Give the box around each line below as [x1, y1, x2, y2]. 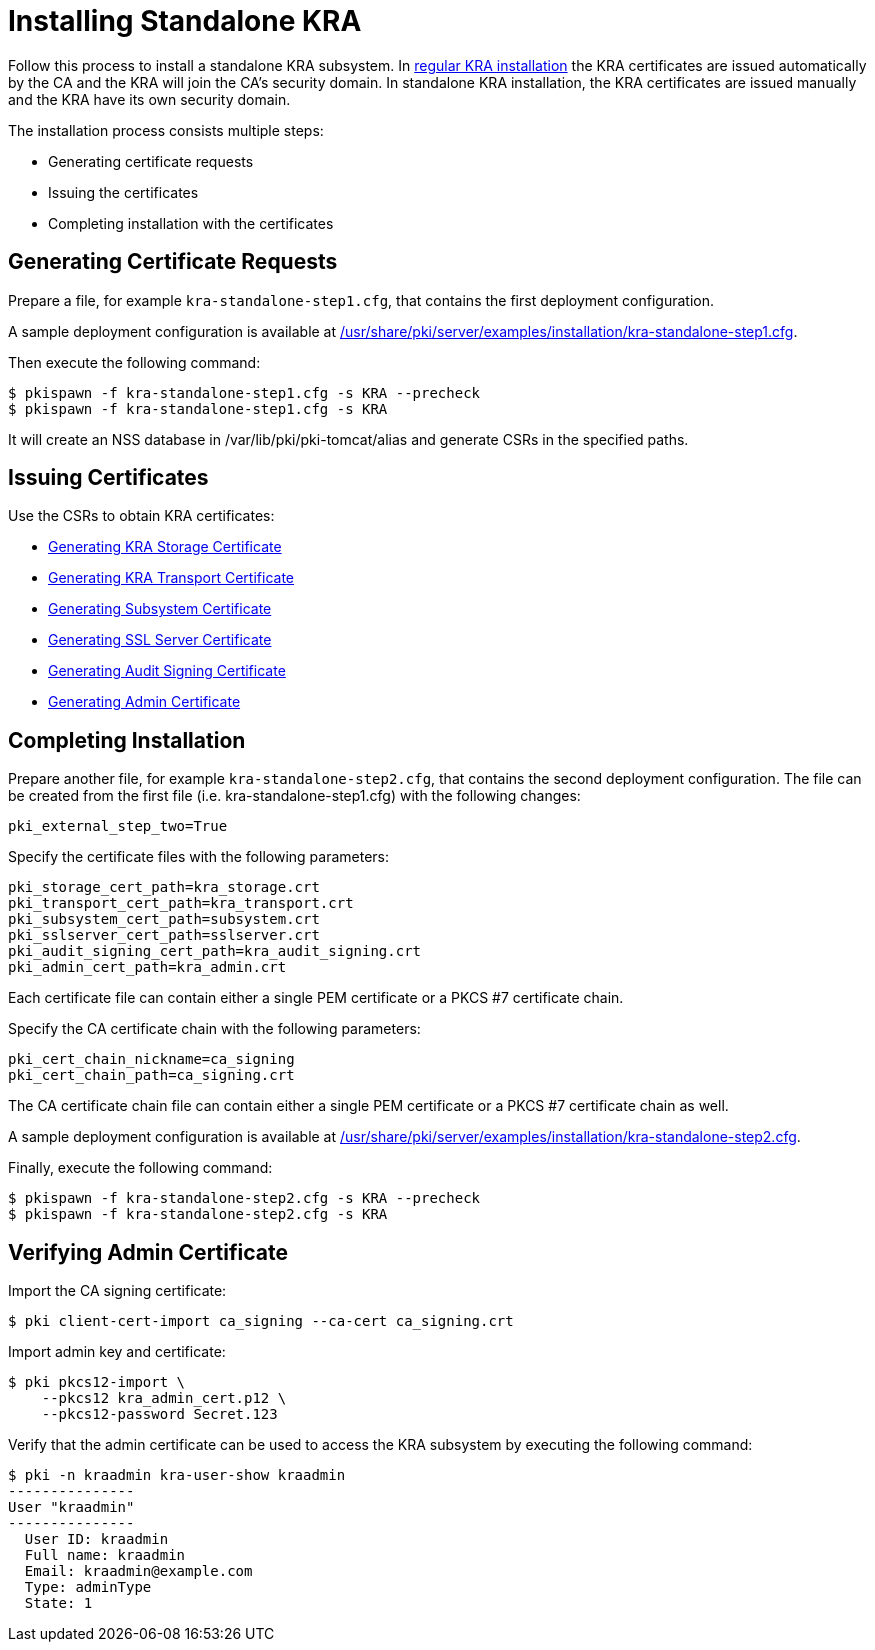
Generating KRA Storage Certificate [48, 538, 282, 556]
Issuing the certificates [48, 183, 199, 201]
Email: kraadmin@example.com [24, 1563, 253, 1580]
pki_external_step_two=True [8, 818, 228, 835]
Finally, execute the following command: [8, 1159, 273, 1177]
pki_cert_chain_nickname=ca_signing [8, 1051, 295, 1068]
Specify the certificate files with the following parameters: [8, 848, 389, 866]
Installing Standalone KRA [8, 4, 362, 38]
